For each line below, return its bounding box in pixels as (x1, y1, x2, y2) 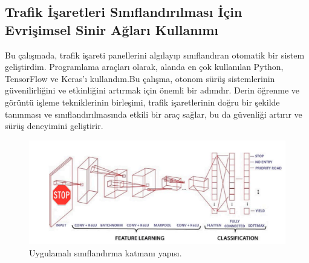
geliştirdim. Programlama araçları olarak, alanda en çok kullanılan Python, (5, 60, 284, 73)
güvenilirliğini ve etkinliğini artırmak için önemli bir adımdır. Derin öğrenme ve (5, 84, 300, 97)
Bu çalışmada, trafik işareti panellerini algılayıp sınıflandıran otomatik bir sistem (5, 48, 305, 61)
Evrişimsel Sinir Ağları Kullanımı (5, 20, 219, 39)
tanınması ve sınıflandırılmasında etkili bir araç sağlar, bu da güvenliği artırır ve (5, 107, 302, 120)
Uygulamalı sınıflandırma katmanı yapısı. (29, 247, 182, 259)
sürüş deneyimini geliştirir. (5, 119, 103, 132)
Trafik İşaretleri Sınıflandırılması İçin (5, 2, 242, 21)
